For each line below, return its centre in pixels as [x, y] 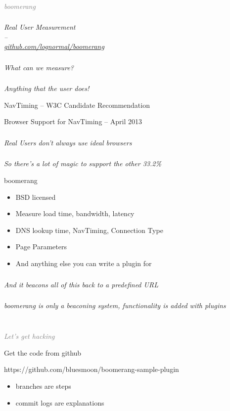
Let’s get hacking [29, 336]
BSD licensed [36, 197]
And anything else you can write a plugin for [84, 263]
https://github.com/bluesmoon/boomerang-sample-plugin [92, 369]
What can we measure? [39, 67]
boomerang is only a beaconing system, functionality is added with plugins [115, 305]
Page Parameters [41, 247]
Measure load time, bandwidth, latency [75, 213]
